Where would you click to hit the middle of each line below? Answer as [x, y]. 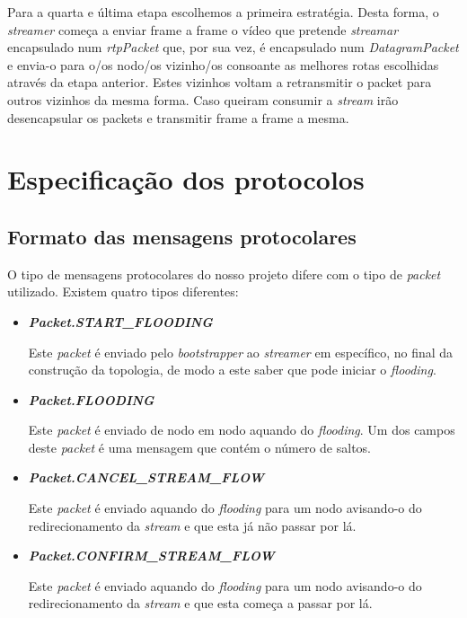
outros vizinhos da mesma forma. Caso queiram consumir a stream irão [203, 99]
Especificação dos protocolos [186, 179]
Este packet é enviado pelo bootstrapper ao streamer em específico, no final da [241, 352]
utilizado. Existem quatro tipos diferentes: [123, 291]
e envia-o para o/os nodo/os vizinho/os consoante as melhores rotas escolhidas [223, 64]
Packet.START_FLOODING [120, 321]
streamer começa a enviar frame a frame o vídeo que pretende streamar [203, 29]
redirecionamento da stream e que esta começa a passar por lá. [200, 603]
